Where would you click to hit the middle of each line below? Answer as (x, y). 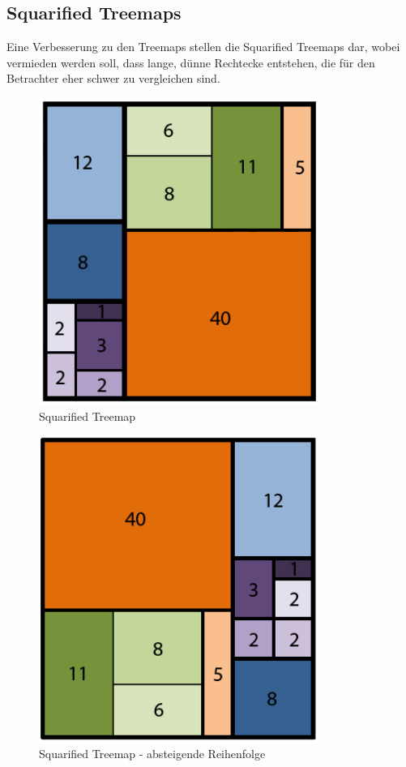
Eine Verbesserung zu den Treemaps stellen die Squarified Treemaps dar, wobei (203, 47)
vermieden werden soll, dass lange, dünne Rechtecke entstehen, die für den (191, 62)
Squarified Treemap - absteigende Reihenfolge (152, 753)
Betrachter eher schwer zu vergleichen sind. (113, 78)
